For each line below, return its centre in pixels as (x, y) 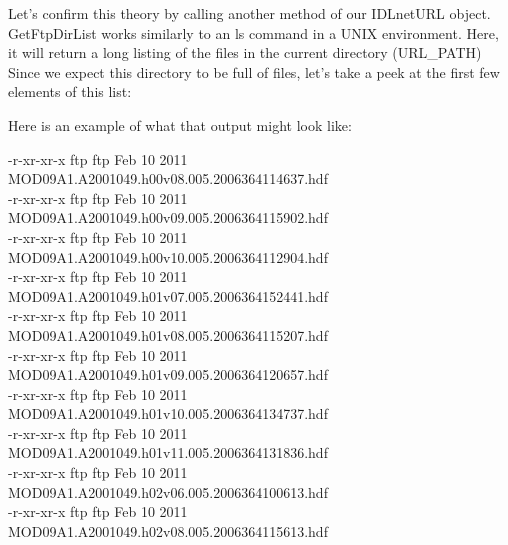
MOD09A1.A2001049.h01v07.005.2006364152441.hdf (168, 295)
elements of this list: (70, 91)
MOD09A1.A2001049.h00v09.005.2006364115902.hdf (168, 217)
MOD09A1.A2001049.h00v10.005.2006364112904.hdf (168, 256)
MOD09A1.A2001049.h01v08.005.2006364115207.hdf (168, 334)
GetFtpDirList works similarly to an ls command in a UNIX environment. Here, (253, 32)
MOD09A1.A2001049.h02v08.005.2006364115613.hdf (168, 530)
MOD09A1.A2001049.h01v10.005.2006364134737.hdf (168, 413)
